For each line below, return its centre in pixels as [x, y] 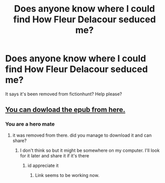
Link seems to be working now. [67, 175]
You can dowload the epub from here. [65, 110]
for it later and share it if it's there [55, 156]
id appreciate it [43, 165]
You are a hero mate [30, 124]
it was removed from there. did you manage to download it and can [82, 135]
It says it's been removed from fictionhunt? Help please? [64, 94]
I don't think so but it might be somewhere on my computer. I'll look [90, 150]
